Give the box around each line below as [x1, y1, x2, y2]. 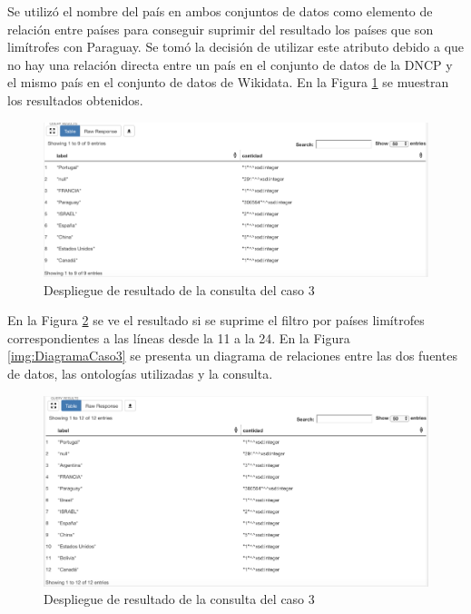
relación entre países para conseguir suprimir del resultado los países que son [7, 19, 434, 38]
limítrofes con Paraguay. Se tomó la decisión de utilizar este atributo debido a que [7, 37, 465, 56]
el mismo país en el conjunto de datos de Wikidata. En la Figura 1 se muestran [7, 73, 449, 92]
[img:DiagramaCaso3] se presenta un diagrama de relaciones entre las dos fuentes [7, 346, 457, 365]
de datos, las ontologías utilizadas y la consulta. [7, 364, 273, 382]
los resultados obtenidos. [7, 90, 143, 109]
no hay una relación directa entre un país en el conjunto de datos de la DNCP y [7, 54, 453, 74]
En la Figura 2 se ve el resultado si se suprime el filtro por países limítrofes [7, 311, 425, 330]
